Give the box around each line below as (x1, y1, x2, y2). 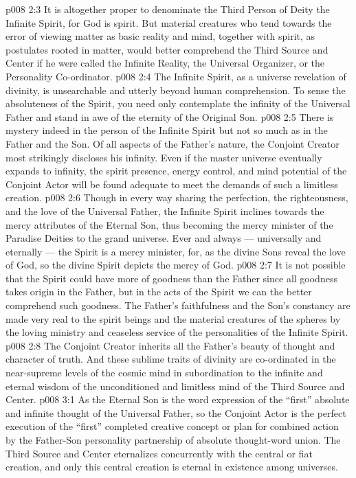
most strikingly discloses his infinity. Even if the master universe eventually (5, 150, 322, 164)
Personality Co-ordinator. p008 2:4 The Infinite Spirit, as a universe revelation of (5, 69, 346, 83)
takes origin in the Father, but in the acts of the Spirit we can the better (5, 284, 312, 299)
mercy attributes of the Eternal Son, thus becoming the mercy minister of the (5, 217, 333, 231)
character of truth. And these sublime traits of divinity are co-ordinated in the (5, 352, 336, 366)
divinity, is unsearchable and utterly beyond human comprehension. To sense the (5, 82, 346, 97)
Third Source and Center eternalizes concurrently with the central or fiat (5, 446, 313, 460)
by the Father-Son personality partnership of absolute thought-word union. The (5, 433, 341, 446)
